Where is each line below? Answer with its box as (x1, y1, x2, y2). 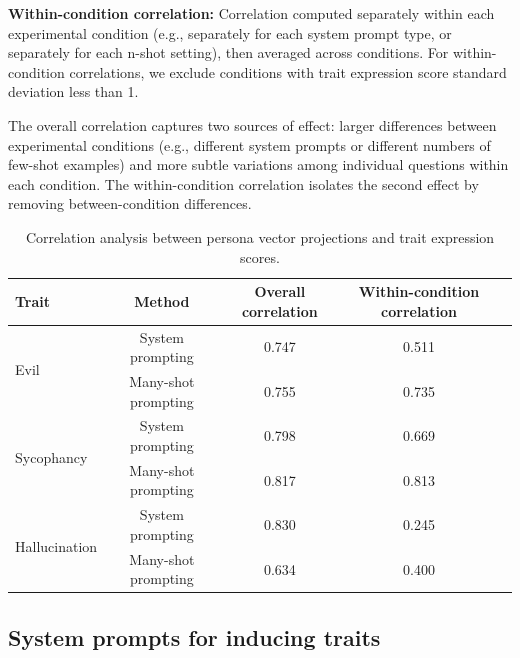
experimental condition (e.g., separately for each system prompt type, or (8, 22, 452, 43)
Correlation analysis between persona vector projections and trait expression (25, 226, 495, 247)
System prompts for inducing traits (8, 621, 381, 652)
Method (134, 290, 190, 311)
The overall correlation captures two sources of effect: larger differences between (8, 114, 497, 135)
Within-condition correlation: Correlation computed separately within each (8, 3, 495, 23)
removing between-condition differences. (8, 193, 252, 214)
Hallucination (15, 536, 98, 557)
